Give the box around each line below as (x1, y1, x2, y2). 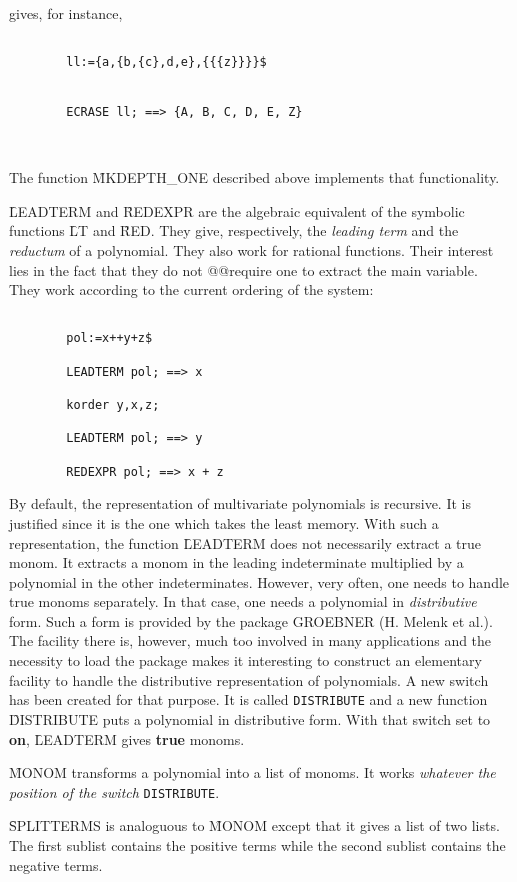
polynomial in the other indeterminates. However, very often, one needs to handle (9, 571, 510, 592)
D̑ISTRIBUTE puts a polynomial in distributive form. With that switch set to (9, 708, 491, 729)
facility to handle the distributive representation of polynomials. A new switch (9, 669, 489, 690)
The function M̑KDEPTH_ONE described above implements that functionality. (9, 167, 500, 188)
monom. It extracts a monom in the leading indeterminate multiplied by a (9, 552, 464, 573)
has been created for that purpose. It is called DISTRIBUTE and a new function (9, 689, 488, 710)
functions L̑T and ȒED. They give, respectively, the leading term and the (9, 220, 459, 241)
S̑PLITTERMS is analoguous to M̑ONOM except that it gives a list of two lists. (9, 815, 500, 836)
